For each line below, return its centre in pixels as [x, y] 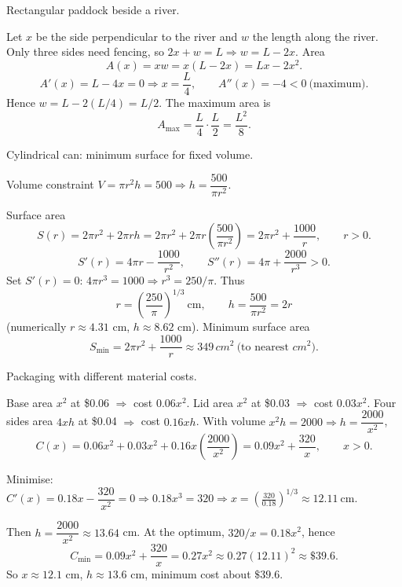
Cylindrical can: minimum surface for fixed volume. [130, 154]
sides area [30, 421]
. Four [382, 402]
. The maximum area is [215, 102]
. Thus [229, 280]
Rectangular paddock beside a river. [93, 9]
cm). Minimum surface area [244, 327]
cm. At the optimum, [174, 532]
